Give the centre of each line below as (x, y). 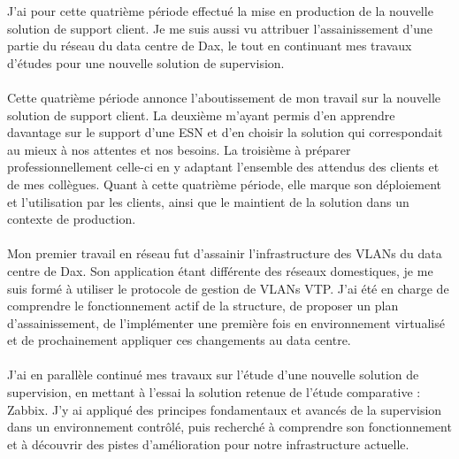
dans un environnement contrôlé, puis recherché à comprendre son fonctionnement (229, 427)
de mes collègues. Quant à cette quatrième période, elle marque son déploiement (225, 184)
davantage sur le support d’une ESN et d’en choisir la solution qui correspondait (225, 132)
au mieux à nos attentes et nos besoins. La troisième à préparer (179, 149)
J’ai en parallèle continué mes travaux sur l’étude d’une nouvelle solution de (213, 375)
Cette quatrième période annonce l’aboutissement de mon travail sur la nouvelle (224, 97)
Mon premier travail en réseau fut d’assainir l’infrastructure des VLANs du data (225, 253)
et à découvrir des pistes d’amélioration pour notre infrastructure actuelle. (208, 444)
